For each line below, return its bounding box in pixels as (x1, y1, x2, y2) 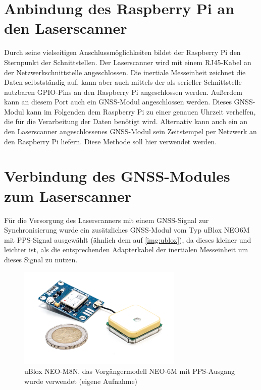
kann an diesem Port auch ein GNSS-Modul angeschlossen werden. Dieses (4, 96, 232, 107)
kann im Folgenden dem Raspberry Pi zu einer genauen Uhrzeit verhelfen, (26, 106, 256, 117)
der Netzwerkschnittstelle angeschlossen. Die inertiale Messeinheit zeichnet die (4, 67, 246, 77)
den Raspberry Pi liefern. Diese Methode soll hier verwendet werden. (4, 136, 217, 146)
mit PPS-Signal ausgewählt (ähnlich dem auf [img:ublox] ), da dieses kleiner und (4, 234, 251, 245)
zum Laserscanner (4, 185, 132, 206)
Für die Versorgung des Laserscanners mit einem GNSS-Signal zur (4, 214, 209, 225)
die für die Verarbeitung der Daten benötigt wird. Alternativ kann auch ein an (4, 116, 247, 127)
